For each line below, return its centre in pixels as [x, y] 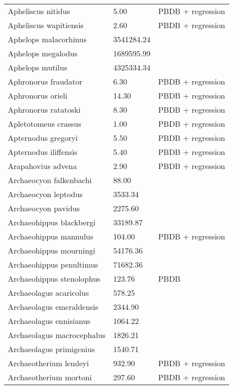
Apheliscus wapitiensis [46, 25]
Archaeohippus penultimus [53, 264]
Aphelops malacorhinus [47, 39]
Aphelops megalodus [43, 53]
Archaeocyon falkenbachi [50, 180]
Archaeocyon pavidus [44, 208]
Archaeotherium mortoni [50, 377]
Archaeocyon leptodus [45, 194]
